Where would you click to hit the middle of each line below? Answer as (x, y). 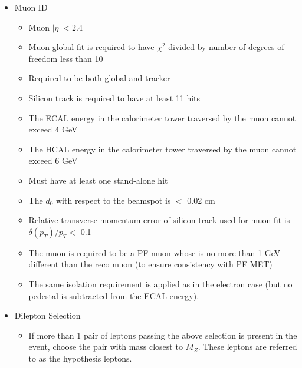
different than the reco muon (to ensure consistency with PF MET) (150, 264)
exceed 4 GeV (53, 129)
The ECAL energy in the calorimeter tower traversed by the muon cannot (162, 117)
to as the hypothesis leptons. (80, 358)
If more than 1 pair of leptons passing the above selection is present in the (163, 335)
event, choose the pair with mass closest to (106, 347)
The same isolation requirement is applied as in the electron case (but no (160, 284)
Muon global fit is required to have (91, 47)
